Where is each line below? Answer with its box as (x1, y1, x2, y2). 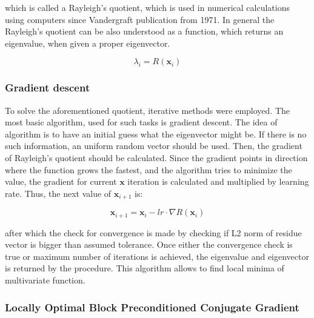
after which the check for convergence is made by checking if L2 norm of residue (5, 226, 302, 239)
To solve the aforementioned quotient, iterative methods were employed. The (5, 104, 290, 116)
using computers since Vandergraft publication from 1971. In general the (5, 13, 275, 25)
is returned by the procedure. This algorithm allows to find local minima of (5, 262, 284, 274)
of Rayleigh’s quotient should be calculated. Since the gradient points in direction (5, 151, 308, 164)
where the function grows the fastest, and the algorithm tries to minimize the (5, 163, 292, 176)
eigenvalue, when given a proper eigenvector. (5, 36, 170, 49)
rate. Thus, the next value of (5, 187, 112, 199)
